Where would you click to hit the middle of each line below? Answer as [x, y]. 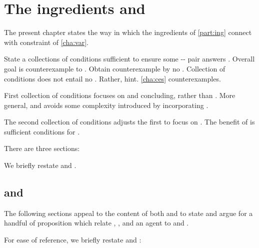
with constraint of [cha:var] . [46, 42]
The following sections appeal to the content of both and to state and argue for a [128, 213]
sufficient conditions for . [42, 131]
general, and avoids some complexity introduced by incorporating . [106, 105]
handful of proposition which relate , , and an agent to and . [96, 223]
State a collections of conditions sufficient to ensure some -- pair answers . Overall [129, 59]
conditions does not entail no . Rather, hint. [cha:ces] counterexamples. [112, 78]
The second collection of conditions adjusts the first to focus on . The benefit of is [129, 122]
